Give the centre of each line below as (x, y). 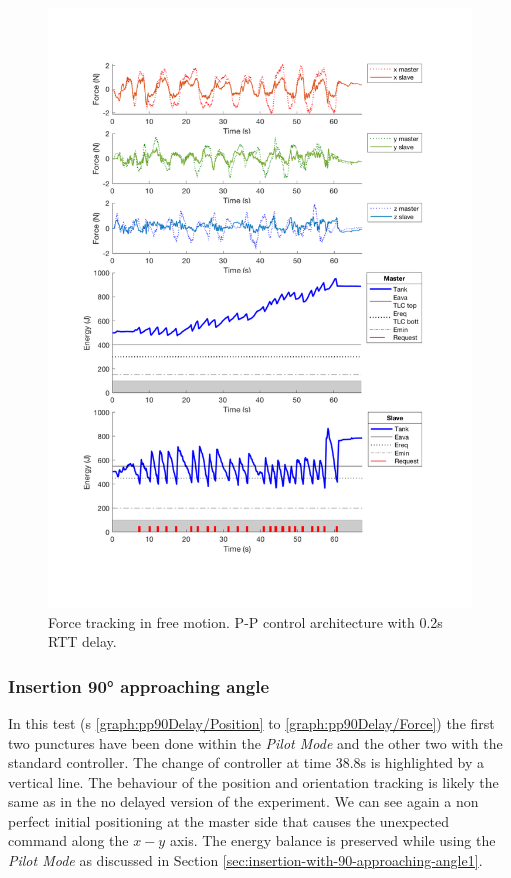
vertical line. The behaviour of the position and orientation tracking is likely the (253, 781)
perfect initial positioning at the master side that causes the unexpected (229, 820)
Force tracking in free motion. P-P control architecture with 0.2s (245, 621)
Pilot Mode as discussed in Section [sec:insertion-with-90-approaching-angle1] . (245, 860)
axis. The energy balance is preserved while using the (332, 840)
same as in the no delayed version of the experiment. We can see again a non (243, 801)
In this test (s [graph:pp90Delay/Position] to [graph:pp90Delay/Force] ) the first (251, 722)
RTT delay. (82, 641)
